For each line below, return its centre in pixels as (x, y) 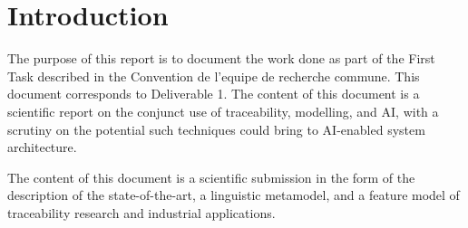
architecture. (42, 147)
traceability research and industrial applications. (141, 212)
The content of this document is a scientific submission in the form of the (211, 177)
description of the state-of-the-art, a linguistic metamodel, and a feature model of (234, 195)
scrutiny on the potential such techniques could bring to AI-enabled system (216, 129)
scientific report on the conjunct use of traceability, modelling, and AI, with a (223, 111)
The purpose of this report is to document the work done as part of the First (221, 58)
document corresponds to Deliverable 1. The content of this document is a (214, 94)
